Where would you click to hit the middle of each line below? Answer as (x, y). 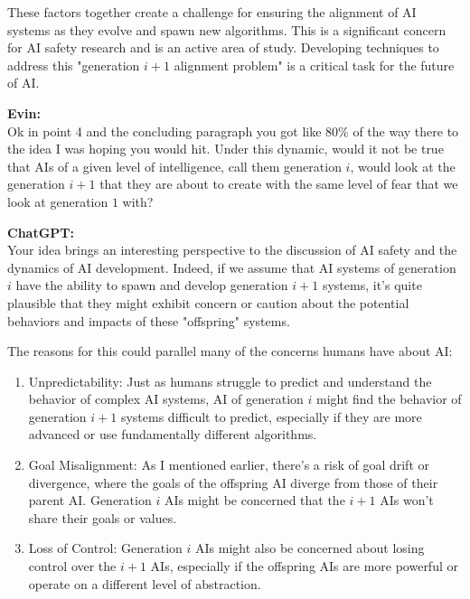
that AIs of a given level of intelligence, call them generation (174, 166)
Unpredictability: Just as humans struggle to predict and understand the (230, 381)
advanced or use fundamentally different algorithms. (173, 434)
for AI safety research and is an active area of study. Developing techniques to (223, 47)
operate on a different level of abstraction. (145, 583)
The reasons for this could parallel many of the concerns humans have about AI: (230, 351)
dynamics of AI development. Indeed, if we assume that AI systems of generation (232, 267)
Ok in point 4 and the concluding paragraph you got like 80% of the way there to (233, 131)
